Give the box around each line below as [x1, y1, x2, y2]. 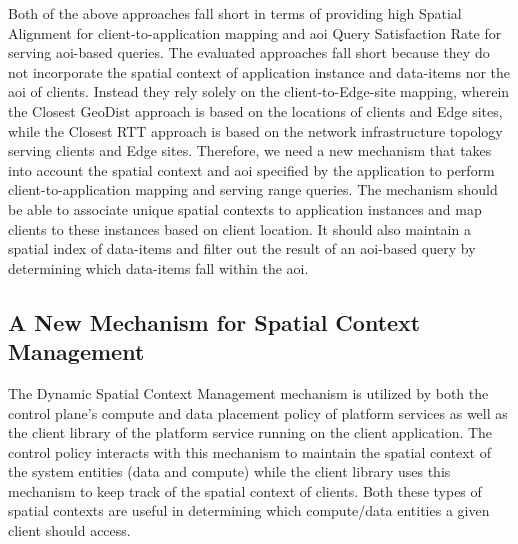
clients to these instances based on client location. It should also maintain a [8, 218, 471, 239]
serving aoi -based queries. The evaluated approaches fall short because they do [8, 42, 490, 63]
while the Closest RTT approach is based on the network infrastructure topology [8, 120, 503, 141]
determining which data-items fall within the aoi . [8, 257, 309, 278]
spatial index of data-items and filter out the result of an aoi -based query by [8, 238, 476, 259]
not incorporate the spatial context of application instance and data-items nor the [8, 61, 511, 82]
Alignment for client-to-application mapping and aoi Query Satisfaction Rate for [8, 22, 502, 43]
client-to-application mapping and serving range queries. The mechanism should [8, 179, 498, 200]
